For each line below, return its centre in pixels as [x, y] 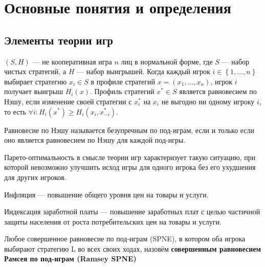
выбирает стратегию [36, 81]
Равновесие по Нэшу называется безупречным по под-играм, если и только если [129, 130]
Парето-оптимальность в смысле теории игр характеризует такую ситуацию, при [130, 157]
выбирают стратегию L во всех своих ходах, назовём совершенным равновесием [132, 248]
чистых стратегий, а [35, 71]
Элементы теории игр [59, 40]
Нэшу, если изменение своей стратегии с [68, 101]
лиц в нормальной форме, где [167, 61]
